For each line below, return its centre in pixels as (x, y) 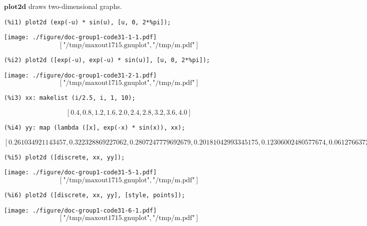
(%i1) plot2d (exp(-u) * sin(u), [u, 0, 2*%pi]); (88, 22)
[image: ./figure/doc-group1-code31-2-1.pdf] (80, 75)
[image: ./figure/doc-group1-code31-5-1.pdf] (80, 173)
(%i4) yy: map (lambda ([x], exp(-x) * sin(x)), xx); (95, 127)
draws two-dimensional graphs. (75, 6)
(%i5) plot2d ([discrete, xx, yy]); (64, 157)
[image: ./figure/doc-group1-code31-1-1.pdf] (80, 38)
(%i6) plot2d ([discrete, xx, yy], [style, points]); (95, 195)
